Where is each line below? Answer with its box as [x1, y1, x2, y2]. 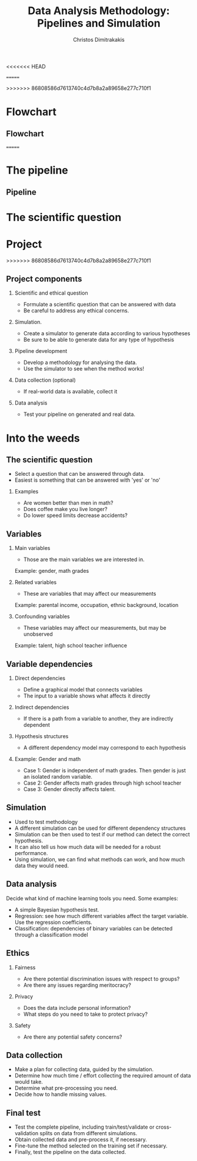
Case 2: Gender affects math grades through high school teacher [23, 779, 182, 786]
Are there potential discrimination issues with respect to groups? [23, 975, 180, 982]
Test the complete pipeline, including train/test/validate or [14, 1123, 155, 1130]
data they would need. [14, 862, 69, 869]
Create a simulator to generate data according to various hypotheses [23, 330, 191, 337]
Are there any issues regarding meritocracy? [23, 981, 131, 989]
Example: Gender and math [14, 756, 81, 763]
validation [14, 1130, 39, 1137]
